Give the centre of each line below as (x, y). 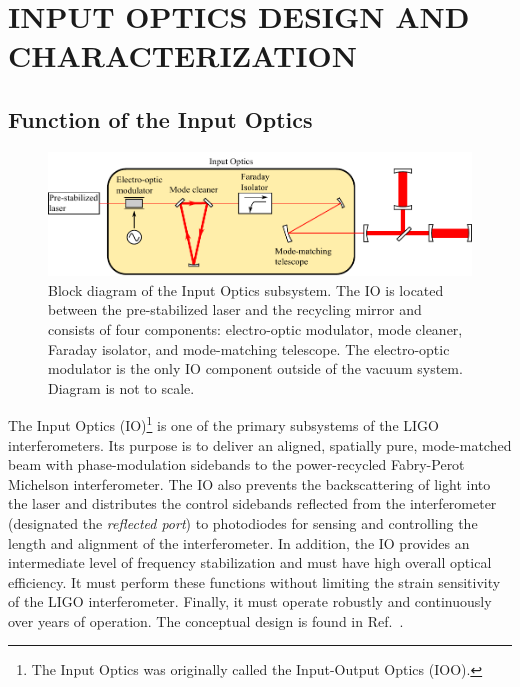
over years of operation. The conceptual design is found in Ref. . (206, 620)
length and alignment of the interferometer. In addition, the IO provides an (239, 542)
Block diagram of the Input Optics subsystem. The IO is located (246, 289)
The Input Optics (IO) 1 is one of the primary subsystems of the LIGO (223, 423)
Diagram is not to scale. (121, 387)
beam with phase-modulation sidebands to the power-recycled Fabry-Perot (236, 464)
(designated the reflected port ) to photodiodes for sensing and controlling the (243, 522)
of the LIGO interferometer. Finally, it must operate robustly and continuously (250, 601)
